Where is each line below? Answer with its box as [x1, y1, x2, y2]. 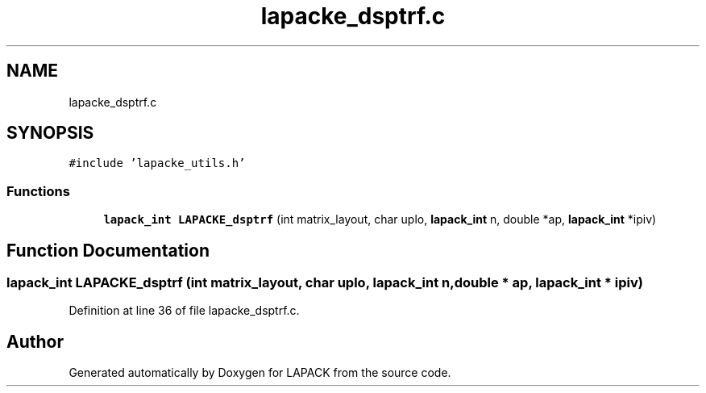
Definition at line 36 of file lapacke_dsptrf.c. [69, 303, 300, 318]
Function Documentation [6, 240, 210, 261]
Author [6, 331, 64, 352]
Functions [6, 182, 70, 199]
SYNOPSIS [6, 123, 94, 144]
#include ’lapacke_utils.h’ [69, 157, 246, 170]
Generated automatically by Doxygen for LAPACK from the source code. [69, 366, 451, 380]
